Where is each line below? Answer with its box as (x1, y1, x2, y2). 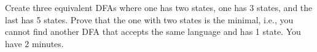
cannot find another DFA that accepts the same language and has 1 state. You (5, 25, 301, 38)
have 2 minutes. (5, 37, 64, 50)
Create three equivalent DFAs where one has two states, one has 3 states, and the (5, 1, 313, 13)
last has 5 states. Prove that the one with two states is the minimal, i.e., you (5, 13, 294, 26)
